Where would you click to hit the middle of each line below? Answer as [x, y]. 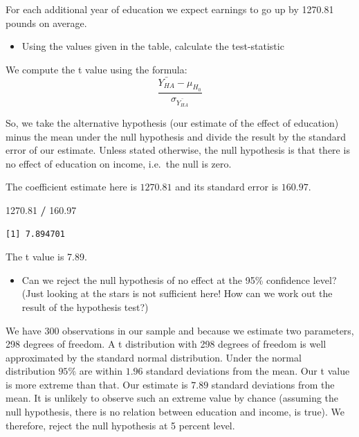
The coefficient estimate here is [71, 187]
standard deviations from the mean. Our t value [248, 371]
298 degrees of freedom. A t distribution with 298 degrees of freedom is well [166, 344]
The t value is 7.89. [46, 257]
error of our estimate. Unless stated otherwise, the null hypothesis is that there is [178, 150]
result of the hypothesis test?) [85, 306]
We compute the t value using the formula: [96, 69]
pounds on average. [46, 23]
